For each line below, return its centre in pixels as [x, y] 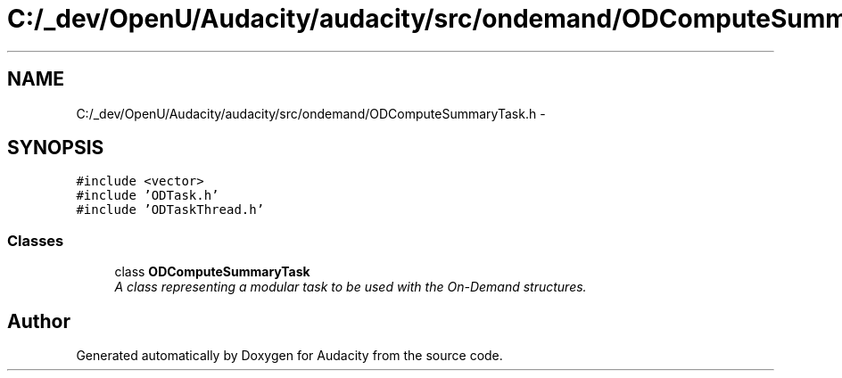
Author [39, 321]
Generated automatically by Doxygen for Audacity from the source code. [289, 356]
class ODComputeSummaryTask [212, 272]
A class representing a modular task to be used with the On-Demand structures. [351, 287]
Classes [36, 240]
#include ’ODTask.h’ [148, 196]
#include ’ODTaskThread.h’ [170, 210]
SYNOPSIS [56, 148]
